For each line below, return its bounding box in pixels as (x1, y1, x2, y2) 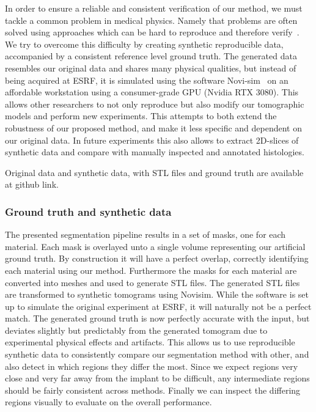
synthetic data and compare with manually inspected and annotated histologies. (5, 145, 304, 158)
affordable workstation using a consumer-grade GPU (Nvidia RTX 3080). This (5, 86, 299, 98)
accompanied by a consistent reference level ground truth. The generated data (5, 50, 297, 62)
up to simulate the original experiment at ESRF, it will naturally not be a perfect (5, 300, 312, 312)
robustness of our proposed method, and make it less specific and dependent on (5, 121, 302, 134)
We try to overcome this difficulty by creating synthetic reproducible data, (5, 37, 284, 50)
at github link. (5, 178, 59, 191)
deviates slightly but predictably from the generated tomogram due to (5, 323, 268, 336)
